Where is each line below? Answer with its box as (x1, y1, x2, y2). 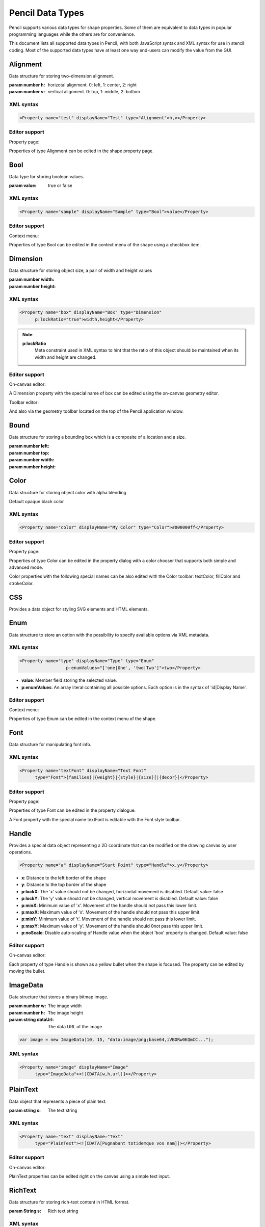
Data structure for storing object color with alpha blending (9, 489, 127, 495)
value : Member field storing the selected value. (21, 677, 117, 683)
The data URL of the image (48, 1023, 103, 1029)
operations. (9, 849, 32, 855)
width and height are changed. (34, 354, 97, 360)
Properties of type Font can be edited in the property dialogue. (9, 807, 136, 813)
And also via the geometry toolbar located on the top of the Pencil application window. (9, 408, 184, 414)
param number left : (9, 443, 50, 449)
